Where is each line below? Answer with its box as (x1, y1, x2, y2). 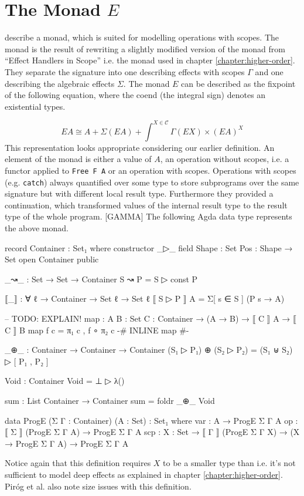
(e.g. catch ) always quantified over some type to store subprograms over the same (5, 176, 299, 188)
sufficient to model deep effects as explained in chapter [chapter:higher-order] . (5, 468, 283, 480)
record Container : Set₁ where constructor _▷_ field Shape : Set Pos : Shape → (5, 241, 293, 254)
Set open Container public (5, 253, 99, 265)
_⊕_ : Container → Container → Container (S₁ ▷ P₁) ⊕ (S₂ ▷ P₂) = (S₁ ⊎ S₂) (5, 343, 293, 356)
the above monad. (5, 222, 69, 234)
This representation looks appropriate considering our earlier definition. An (5, 141, 275, 153)
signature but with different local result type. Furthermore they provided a (5, 187, 274, 200)
